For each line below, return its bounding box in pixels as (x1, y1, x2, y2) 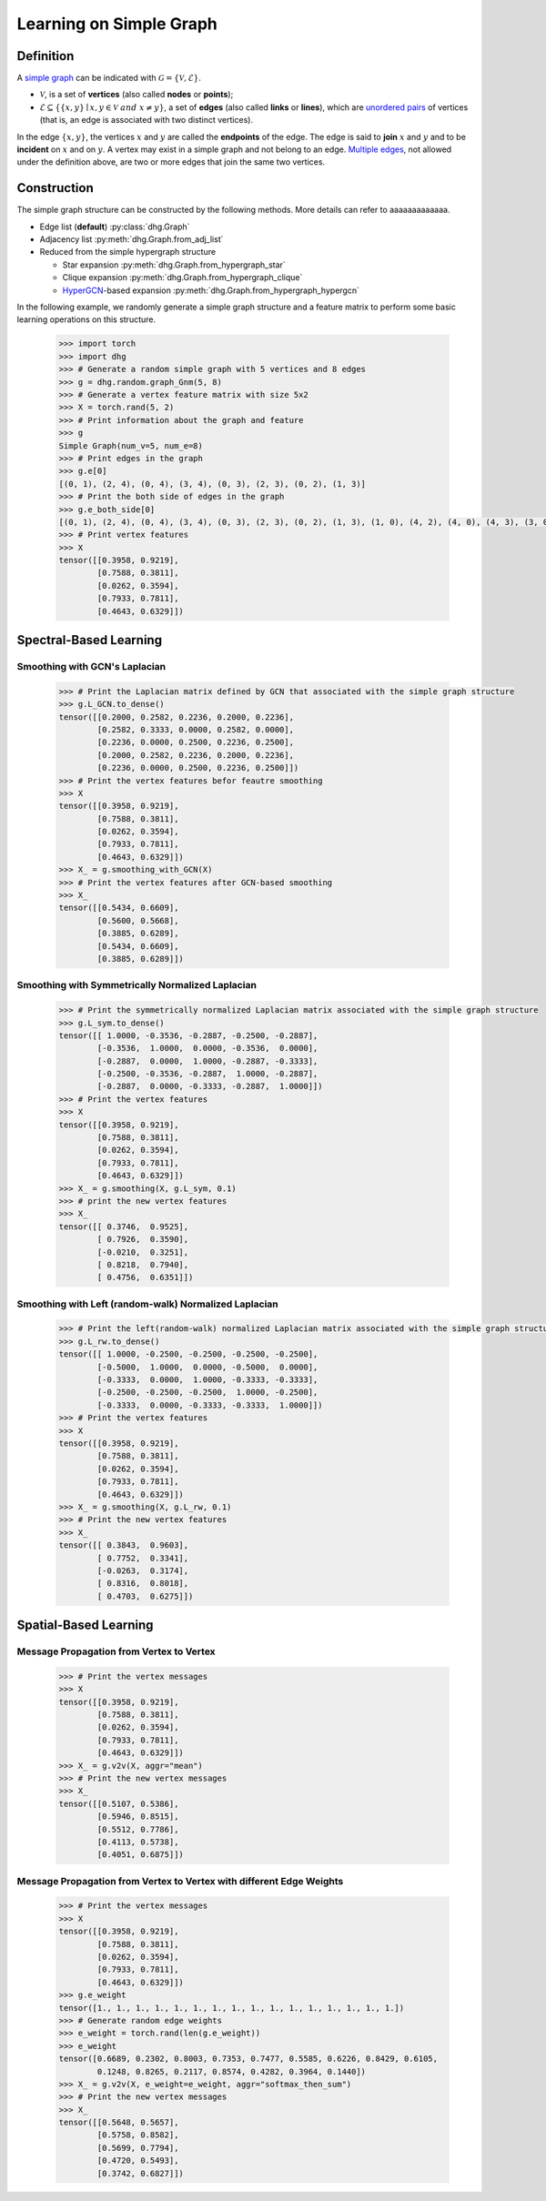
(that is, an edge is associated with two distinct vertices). (39, 115, 254, 126)
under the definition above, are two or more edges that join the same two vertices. (16, 156, 326, 167)
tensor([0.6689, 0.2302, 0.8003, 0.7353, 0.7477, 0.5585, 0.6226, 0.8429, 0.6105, (58, 2054, 439, 2065)
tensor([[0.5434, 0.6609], (58, 903, 179, 914)
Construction (16, 180, 95, 196)
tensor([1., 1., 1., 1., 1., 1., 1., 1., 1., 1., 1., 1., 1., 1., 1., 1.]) (58, 2003, 405, 2013)
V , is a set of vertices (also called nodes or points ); (39, 89, 234, 100)
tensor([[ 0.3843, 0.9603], (58, 1540, 189, 1550)
